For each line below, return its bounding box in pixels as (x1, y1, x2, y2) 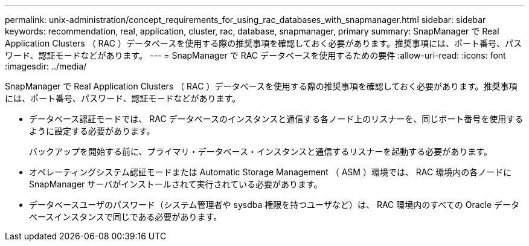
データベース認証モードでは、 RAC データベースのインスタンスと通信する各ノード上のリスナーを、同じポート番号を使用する (29, 114, 524, 124)
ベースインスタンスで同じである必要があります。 (29, 212, 222, 222)
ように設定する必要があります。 (29, 126, 155, 136)
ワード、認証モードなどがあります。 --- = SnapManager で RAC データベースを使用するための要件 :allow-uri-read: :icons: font (5, 50, 506, 60)
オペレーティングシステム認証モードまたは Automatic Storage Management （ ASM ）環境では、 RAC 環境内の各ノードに (29, 167, 512, 177)
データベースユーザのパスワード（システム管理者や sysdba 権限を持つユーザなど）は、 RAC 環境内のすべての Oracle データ (29, 199, 519, 210)
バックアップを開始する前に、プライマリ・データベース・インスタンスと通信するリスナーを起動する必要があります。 (29, 146, 492, 157)
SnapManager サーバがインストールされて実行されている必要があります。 (29, 179, 322, 189)
